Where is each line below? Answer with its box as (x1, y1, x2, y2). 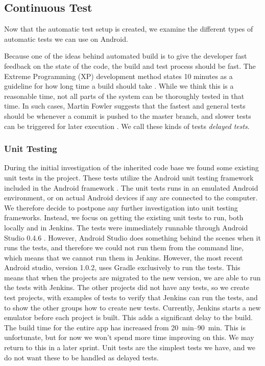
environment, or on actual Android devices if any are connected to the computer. (4, 192, 258, 203)
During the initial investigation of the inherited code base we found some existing (4, 162, 259, 173)
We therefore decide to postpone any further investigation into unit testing (4, 202, 238, 213)
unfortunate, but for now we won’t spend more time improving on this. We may (4, 332, 254, 343)
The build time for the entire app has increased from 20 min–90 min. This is (4, 322, 246, 332)
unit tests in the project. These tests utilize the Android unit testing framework (4, 172, 254, 182)
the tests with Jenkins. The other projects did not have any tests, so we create (4, 282, 250, 293)
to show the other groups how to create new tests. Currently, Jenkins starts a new (4, 302, 261, 312)
